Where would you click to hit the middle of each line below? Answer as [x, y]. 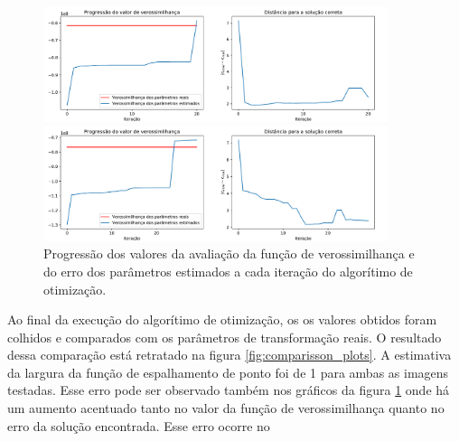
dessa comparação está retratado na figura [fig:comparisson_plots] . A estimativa [229, 355]
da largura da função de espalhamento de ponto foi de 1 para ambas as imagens [228, 372]
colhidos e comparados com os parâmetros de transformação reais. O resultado [225, 337]
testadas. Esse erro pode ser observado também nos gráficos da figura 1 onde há [229, 390]
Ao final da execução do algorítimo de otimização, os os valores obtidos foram [222, 319]
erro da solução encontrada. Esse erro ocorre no [139, 425]
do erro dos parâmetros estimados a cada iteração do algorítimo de [228, 271]
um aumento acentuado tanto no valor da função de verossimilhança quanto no [226, 408]
